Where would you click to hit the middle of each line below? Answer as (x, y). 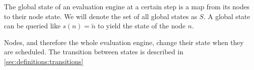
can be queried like (32, 26)
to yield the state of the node (141, 26)
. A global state (227, 16)
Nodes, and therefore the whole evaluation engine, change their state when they (124, 42)
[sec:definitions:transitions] (44, 61)
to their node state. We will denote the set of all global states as (101, 16)
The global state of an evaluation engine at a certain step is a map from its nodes (127, 6)
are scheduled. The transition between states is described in (94, 52)
